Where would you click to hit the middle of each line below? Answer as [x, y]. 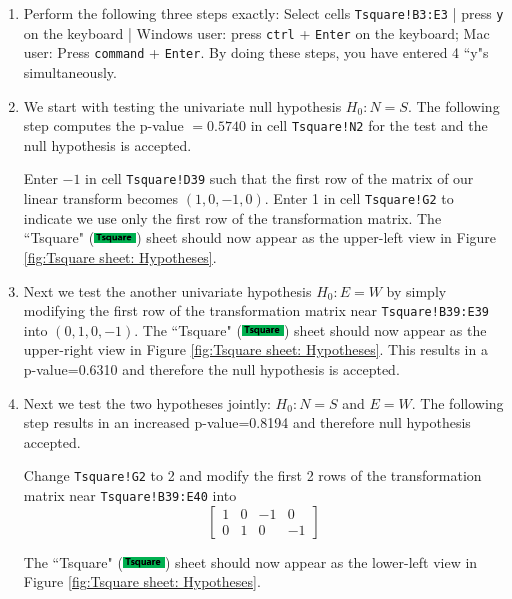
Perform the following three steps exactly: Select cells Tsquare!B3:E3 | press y [263, 13]
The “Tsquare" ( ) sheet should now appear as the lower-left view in [250, 561]
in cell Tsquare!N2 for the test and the [369, 125]
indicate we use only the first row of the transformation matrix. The [232, 217]
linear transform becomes [101, 198]
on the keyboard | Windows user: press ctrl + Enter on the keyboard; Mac [256, 32]
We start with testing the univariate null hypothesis [182, 105]
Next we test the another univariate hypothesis [167, 290]
